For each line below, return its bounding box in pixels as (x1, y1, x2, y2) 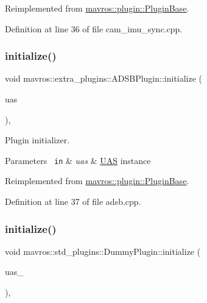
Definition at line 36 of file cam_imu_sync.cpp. (5, 22, 183, 35)
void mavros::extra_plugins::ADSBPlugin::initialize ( (5, 72, 203, 85)
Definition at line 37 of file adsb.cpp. (5, 195, 141, 208)
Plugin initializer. (5, 134, 70, 146)
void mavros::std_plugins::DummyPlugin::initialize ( (5, 244, 201, 257)
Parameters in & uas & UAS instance (5, 154, 151, 166)
